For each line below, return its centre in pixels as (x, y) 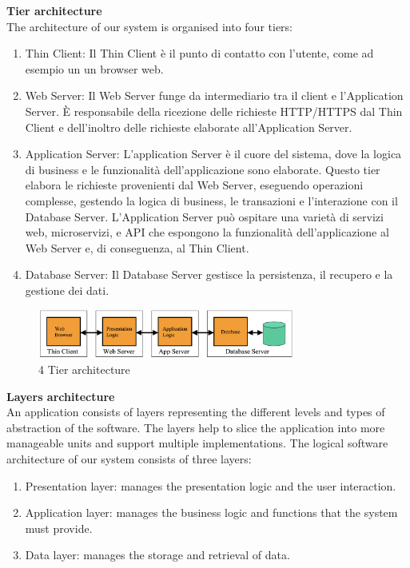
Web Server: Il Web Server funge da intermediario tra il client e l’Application (214, 95)
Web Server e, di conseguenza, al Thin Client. (137, 247)
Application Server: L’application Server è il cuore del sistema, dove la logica (213, 154)
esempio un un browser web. (94, 68)
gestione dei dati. (67, 290)
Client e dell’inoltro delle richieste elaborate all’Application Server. (189, 127)
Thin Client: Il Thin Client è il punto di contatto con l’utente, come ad (199, 53)
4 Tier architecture (84, 369)
